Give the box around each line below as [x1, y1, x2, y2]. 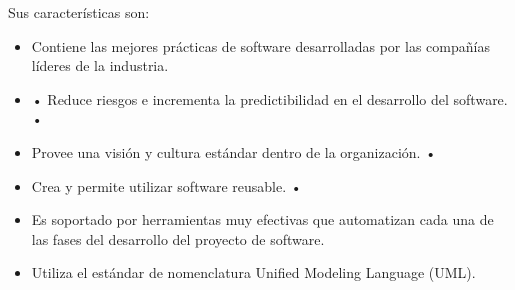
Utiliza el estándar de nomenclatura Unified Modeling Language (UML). [31, 262, 476, 283]
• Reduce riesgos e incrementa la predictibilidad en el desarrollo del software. [31, 88, 508, 109]
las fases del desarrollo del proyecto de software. [31, 228, 325, 249]
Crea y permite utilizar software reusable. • [31, 175, 302, 196]
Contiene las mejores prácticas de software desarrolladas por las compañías [31, 35, 490, 56]
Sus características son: [8, 2, 150, 22]
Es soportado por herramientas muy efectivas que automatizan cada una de [31, 209, 494, 230]
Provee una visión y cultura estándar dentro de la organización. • [31, 141, 437, 162]
